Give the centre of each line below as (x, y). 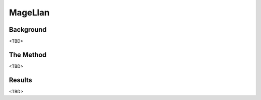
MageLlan (29, 12)
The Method (28, 55)
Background (28, 30)
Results (21, 80)
